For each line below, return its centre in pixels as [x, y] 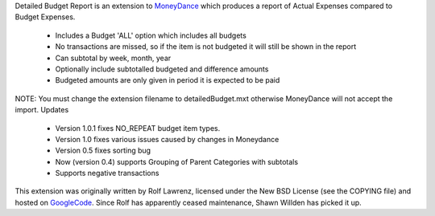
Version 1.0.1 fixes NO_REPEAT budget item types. [138, 128]
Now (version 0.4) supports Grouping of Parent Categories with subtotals [176, 161]
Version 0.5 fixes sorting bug [103, 151]
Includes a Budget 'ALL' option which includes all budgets [151, 35]
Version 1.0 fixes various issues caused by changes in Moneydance [167, 139]
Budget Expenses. [45, 17]
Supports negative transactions [107, 173]
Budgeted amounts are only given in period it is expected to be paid [168, 80]
